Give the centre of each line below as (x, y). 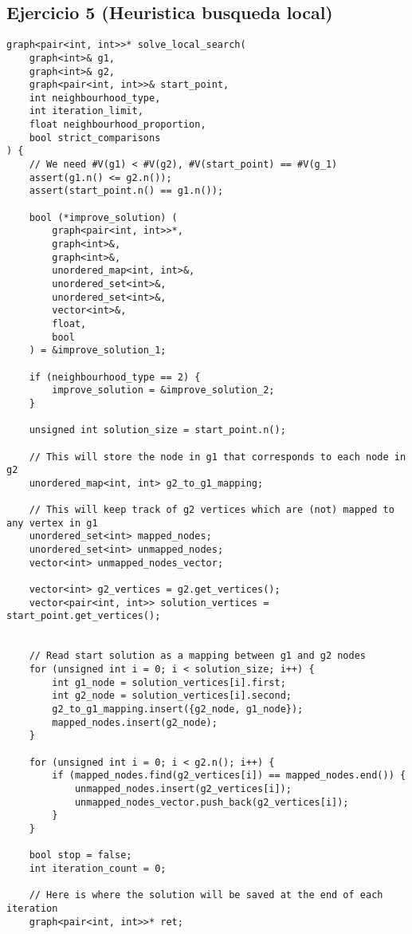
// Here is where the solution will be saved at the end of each (206, 895)
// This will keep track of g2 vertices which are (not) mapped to (212, 510)
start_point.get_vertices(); (84, 616)
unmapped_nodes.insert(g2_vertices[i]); (183, 788)
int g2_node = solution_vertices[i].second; (172, 696)
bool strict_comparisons (95, 138)
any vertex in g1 (52, 523)
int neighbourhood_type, (95, 98)
